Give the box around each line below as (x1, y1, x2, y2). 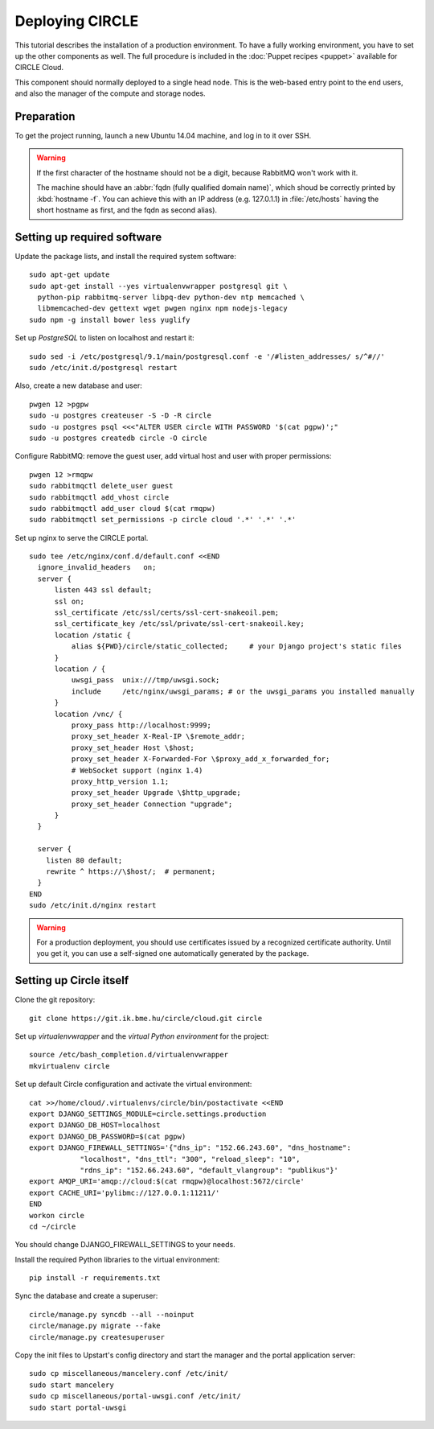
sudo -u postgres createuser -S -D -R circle (29, 411, 212, 420)
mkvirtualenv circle (29, 1061, 110, 1070)
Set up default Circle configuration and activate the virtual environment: (14, 1079, 252, 1089)
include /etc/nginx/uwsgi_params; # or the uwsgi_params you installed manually (71, 686, 416, 696)
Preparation (14, 109, 76, 123)
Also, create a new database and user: (14, 381, 142, 390)
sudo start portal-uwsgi (29, 1402, 127, 1412)
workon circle (29, 1211, 84, 1220)
